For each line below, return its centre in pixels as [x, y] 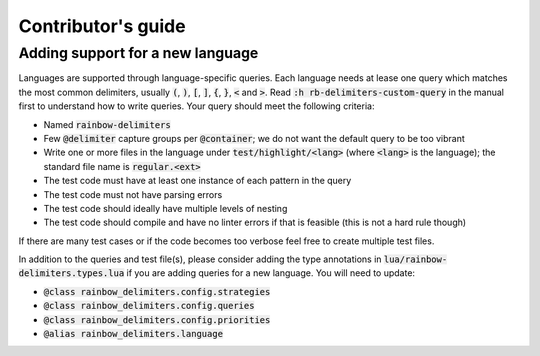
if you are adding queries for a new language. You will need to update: [270, 273]
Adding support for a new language [138, 53]
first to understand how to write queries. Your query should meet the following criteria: [196, 106]
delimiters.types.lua [71, 273]
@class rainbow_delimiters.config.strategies [157, 291]
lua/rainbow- [415, 259]
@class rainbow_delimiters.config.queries [149, 306]
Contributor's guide [102, 26]
